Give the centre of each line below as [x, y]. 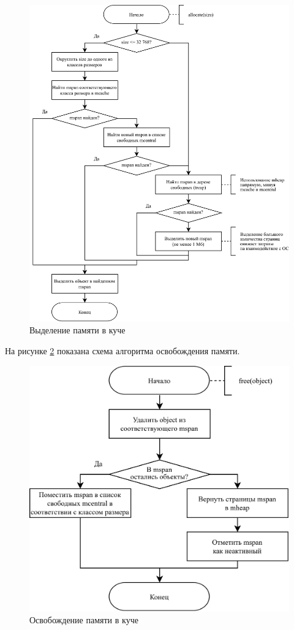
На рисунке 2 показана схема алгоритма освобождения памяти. [123, 351]
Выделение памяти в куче [77, 330]
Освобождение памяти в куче [84, 620]
